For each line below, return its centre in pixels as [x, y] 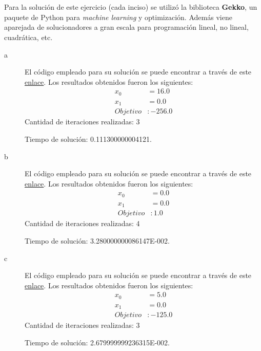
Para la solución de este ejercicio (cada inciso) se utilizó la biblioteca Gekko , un [131, 7]
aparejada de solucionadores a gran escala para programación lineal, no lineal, [126, 27]
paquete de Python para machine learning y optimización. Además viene [118, 17]
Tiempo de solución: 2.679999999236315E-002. [97, 342]
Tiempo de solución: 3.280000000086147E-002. [97, 240]
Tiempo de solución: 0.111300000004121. [88, 138]
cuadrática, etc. [28, 37]
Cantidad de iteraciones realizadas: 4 [82, 223]
